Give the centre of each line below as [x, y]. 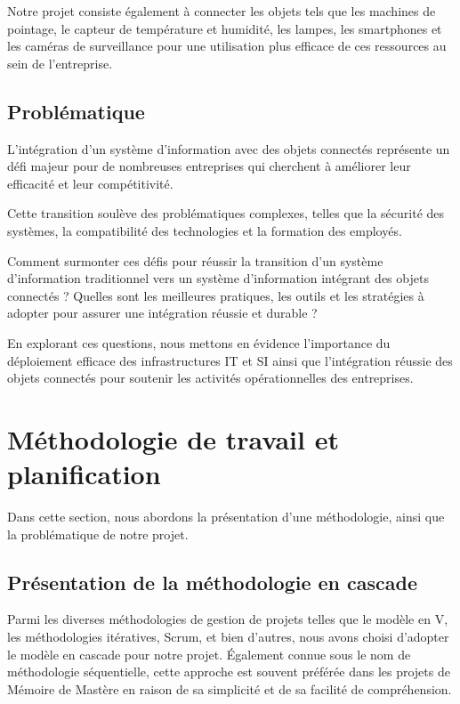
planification [84, 474]
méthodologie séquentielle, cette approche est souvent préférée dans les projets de [229, 672]
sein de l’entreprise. [60, 63]
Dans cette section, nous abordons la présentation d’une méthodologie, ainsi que [226, 517]
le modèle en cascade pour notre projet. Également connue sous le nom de [209, 654]
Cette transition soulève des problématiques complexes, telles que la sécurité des [226, 213]
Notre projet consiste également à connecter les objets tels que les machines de [222, 11]
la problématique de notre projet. [98, 534]
